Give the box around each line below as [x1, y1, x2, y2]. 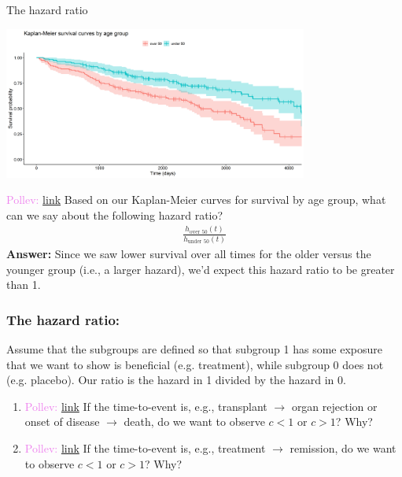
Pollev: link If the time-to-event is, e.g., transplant [24, 397, 267, 414]
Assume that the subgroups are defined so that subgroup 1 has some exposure [6, 341, 383, 357]
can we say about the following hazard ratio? [6, 206, 223, 223]
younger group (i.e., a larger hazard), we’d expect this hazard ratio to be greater [6, 261, 395, 277]
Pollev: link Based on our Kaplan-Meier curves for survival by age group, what [6, 191, 386, 208]
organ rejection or [291, 397, 378, 414]
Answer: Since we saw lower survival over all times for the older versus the [6, 246, 371, 262]
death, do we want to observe [124, 413, 265, 430]
